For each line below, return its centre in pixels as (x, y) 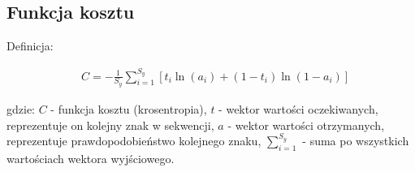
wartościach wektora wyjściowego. (91, 158)
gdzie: (21, 108)
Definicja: (30, 46)
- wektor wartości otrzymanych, (306, 125)
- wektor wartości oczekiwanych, (298, 108)
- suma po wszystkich (356, 141)
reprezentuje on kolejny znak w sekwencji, (110, 125)
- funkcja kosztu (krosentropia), (129, 108)
